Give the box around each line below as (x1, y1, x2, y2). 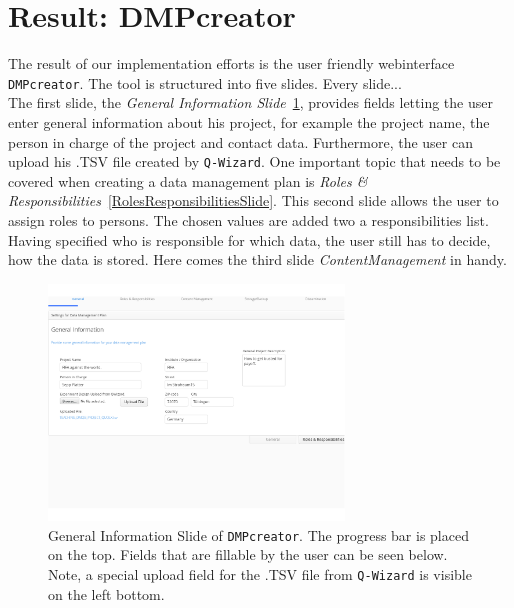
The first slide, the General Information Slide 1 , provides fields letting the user (8, 92, 493, 113)
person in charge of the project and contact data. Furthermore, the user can (8, 131, 473, 152)
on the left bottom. (48, 583, 165, 604)
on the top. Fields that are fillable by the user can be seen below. (48, 544, 448, 565)
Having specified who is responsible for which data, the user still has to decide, (8, 229, 491, 250)
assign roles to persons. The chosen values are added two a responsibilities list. (8, 210, 489, 230)
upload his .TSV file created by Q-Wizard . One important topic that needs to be (8, 151, 501, 172)
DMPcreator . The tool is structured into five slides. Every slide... (8, 72, 402, 93)
